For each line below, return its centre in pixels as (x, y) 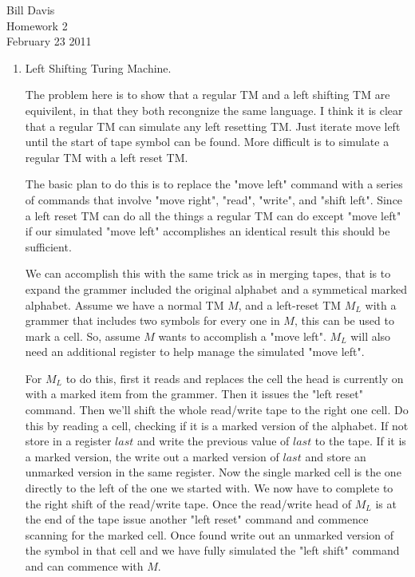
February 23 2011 (49, 41)
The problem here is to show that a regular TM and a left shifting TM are (207, 95)
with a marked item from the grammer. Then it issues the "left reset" (194, 394)
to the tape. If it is (360, 441)
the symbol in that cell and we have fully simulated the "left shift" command (212, 550)
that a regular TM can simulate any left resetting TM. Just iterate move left (213, 126)
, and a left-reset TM (290, 304)
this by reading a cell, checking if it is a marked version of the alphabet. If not (217, 425)
